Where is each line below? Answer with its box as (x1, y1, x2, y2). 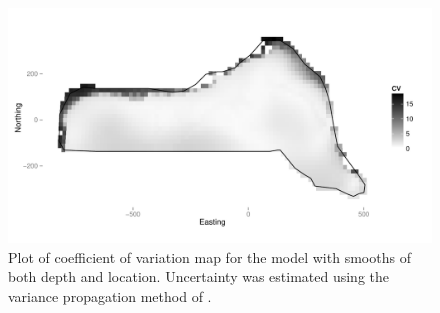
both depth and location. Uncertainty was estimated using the (8, 266, 390, 287)
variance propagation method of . (8, 285, 212, 306)
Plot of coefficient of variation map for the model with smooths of (8, 246, 411, 267)
